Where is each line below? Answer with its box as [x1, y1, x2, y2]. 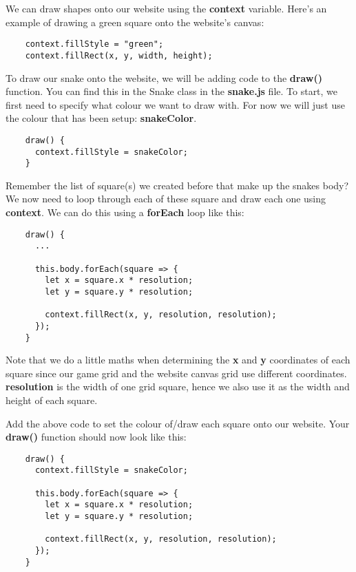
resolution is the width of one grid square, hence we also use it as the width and [6, 379, 350, 394]
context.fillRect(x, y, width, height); [25, 50, 213, 61]
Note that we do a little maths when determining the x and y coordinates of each [6, 352, 350, 367]
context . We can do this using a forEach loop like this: [6, 205, 244, 220]
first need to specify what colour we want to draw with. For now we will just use [6, 97, 345, 112]
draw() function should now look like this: [6, 430, 187, 444]
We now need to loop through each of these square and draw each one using [6, 191, 326, 206]
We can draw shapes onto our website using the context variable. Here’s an [6, 1, 327, 15]
